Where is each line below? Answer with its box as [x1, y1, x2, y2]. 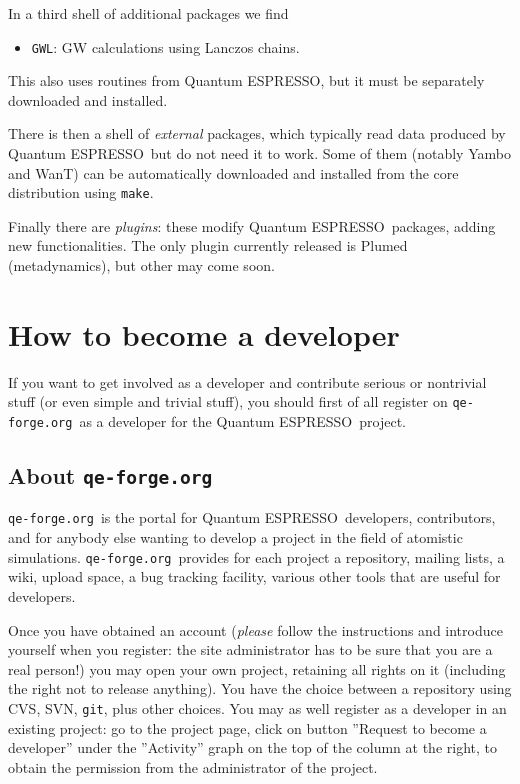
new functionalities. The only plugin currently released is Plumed [8, 235, 408, 256]
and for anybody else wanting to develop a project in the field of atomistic [8, 527, 463, 548]
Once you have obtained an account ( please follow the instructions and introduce [8, 619, 503, 640]
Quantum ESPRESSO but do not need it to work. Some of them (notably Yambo [8, 143, 511, 164]
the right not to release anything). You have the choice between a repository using [8, 678, 512, 699]
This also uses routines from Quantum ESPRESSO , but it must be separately [8, 70, 485, 91]
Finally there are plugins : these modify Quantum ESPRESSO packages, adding [8, 215, 496, 236]
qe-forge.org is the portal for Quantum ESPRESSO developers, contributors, [8, 507, 496, 528]
